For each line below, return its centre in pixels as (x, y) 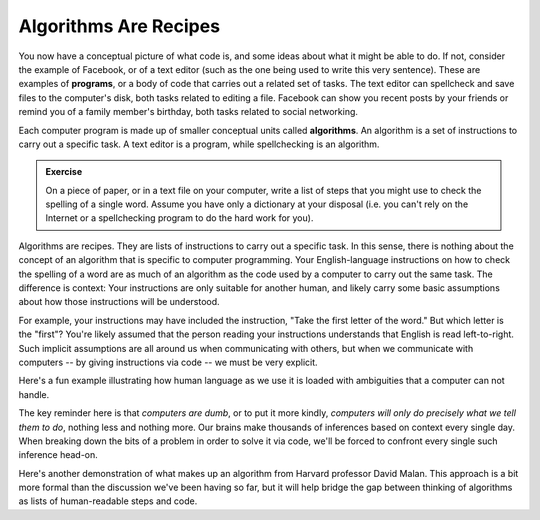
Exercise (64, 172)
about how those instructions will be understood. (119, 302)
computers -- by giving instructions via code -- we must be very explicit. (168, 362)
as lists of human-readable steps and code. (108, 501)
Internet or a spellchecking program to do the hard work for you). (179, 218)
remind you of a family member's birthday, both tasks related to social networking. (188, 112)
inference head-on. (58, 455)
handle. (34, 394)
